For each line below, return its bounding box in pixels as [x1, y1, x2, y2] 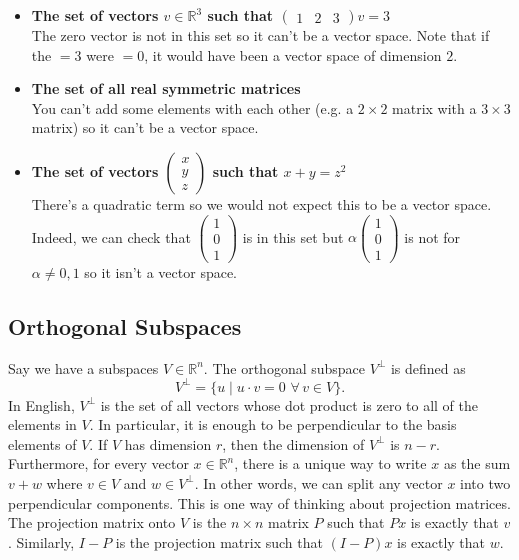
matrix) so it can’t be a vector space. [31, 117, 259, 138]
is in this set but [242, 226, 344, 247]
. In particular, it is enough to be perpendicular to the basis [89, 414, 457, 435]
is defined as [390, 357, 466, 378]
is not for [404, 226, 461, 247]
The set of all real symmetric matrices [31, 78, 301, 99]
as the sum [443, 453, 511, 474]
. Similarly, [8, 531, 75, 552]
